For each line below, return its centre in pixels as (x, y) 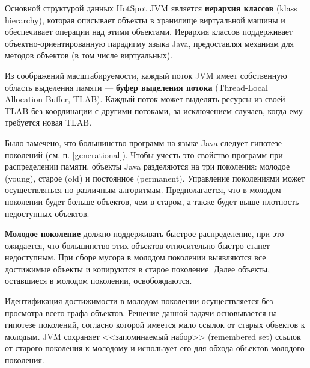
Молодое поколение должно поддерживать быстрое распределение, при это (144, 234)
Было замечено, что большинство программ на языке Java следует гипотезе (144, 142)
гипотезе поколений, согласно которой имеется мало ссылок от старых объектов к (155, 324)
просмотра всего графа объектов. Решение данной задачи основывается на (141, 312)
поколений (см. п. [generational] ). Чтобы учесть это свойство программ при (144, 154)
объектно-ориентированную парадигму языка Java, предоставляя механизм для (150, 43)
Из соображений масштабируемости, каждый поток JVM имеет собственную (146, 75)
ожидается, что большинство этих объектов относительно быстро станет (137, 245)
